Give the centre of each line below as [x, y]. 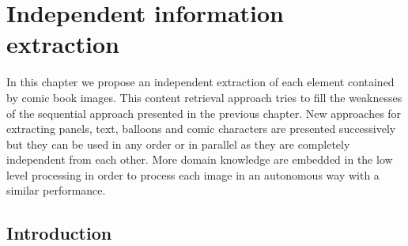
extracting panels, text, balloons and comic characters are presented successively [201, 129]
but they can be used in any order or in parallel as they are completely [178, 144]
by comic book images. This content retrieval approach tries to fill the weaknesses [204, 97]
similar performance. [56, 190]
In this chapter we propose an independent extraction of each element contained [200, 82]
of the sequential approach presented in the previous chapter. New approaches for [204, 113]
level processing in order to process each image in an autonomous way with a [193, 174]
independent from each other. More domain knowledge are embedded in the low [200, 159]
